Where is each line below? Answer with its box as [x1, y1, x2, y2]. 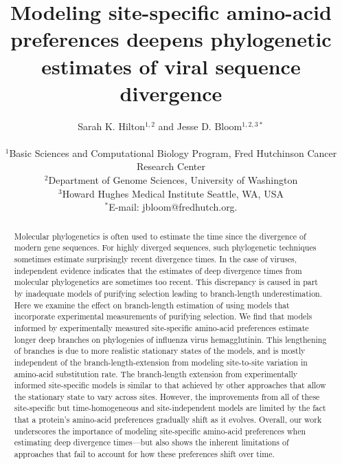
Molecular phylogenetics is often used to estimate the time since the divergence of [14, 230, 306, 242]
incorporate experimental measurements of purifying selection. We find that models [14, 310, 312, 322]
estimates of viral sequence [41, 52, 301, 80]
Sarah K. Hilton [78, 118, 145, 133]
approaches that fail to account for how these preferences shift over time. [14, 448, 275, 460]
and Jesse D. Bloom [158, 118, 242, 133]
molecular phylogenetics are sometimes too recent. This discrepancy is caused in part [14, 276, 318, 288]
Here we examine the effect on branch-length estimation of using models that [14, 299, 290, 310]
